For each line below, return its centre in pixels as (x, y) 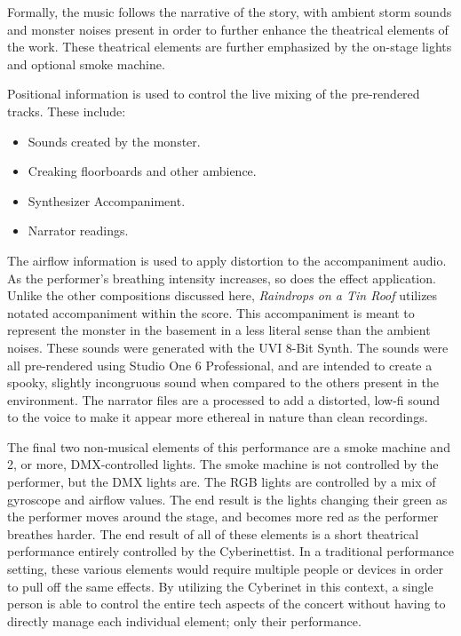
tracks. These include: (67, 111)
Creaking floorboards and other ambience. (142, 171)
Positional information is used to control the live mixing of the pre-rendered (214, 94)
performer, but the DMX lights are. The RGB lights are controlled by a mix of (222, 482)
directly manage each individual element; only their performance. (184, 620)
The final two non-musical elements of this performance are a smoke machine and (229, 446)
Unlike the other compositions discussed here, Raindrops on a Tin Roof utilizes (223, 295)
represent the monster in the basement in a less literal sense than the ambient (219, 330)
